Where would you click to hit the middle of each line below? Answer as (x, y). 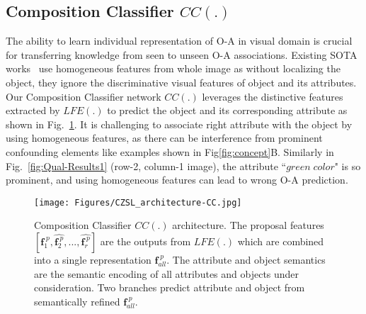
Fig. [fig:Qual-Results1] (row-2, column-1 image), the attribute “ (146, 166)
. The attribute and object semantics (246, 259)
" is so (348, 166)
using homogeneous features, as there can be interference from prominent (164, 138)
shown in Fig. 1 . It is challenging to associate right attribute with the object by (179, 124)
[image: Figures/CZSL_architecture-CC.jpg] (138, 202)
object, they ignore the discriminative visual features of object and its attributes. (181, 82)
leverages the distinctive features (273, 96)
